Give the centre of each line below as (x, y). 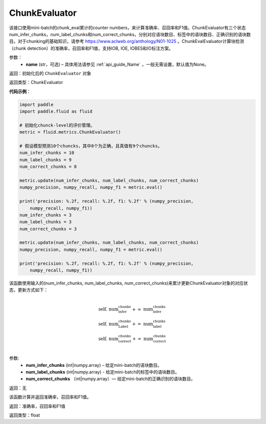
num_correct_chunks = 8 (48, 167)
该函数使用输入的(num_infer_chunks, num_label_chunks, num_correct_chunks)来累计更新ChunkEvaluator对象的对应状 (129, 283)
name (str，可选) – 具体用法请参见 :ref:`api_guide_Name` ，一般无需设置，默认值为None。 (117, 64)
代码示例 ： (20, 91)
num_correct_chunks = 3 (48, 229)
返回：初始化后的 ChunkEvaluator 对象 (50, 73)
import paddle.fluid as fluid (56, 112)
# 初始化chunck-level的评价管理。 (57, 125)
